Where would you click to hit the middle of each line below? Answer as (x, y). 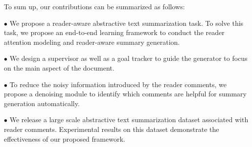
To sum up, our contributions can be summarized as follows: (94, 6)
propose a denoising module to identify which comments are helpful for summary (125, 94)
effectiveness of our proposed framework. (65, 138)
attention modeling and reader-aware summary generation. (92, 42)
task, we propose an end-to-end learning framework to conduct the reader (114, 32)
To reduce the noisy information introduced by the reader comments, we (118, 84)
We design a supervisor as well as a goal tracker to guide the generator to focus (128, 58)
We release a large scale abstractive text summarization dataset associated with (129, 119)
